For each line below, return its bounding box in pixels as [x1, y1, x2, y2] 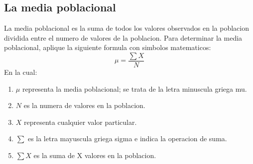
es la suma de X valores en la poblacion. [33, 150, 156, 161]
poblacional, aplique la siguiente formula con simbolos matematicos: [4, 42, 211, 53]
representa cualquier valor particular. [24, 116, 137, 127]
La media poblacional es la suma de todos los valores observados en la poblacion [4, 23, 249, 33]
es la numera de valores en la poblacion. [23, 100, 145, 110]
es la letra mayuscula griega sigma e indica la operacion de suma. [27, 133, 227, 144]
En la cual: [4, 67, 37, 77]
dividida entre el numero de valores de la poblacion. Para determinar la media [4, 32, 243, 43]
